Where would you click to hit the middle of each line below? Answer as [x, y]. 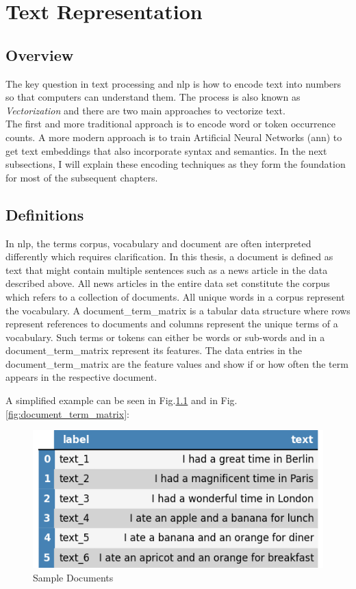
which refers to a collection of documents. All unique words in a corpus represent [175, 296]
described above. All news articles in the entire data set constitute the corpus [168, 283]
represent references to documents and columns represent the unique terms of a [172, 324]
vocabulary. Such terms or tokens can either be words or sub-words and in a [165, 337]
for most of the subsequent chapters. [82, 177]
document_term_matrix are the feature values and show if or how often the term [177, 363]
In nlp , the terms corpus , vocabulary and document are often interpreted [158, 243]
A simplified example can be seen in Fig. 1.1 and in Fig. [122, 400]
